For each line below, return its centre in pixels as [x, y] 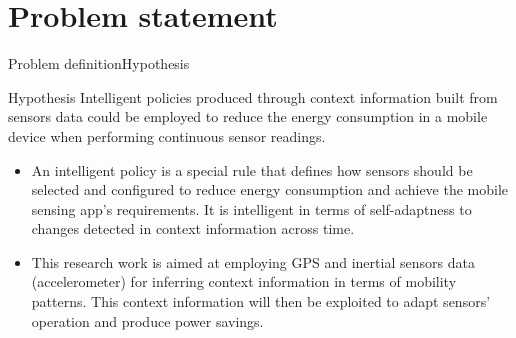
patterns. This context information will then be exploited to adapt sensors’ [261, 301]
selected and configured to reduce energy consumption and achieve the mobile [270, 189]
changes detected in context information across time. [193, 228]
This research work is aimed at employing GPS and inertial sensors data [253, 261]
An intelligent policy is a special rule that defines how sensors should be [252, 169]
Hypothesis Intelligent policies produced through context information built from [253, 96]
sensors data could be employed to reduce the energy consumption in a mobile [248, 116]
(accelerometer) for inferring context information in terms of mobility [244, 281]
